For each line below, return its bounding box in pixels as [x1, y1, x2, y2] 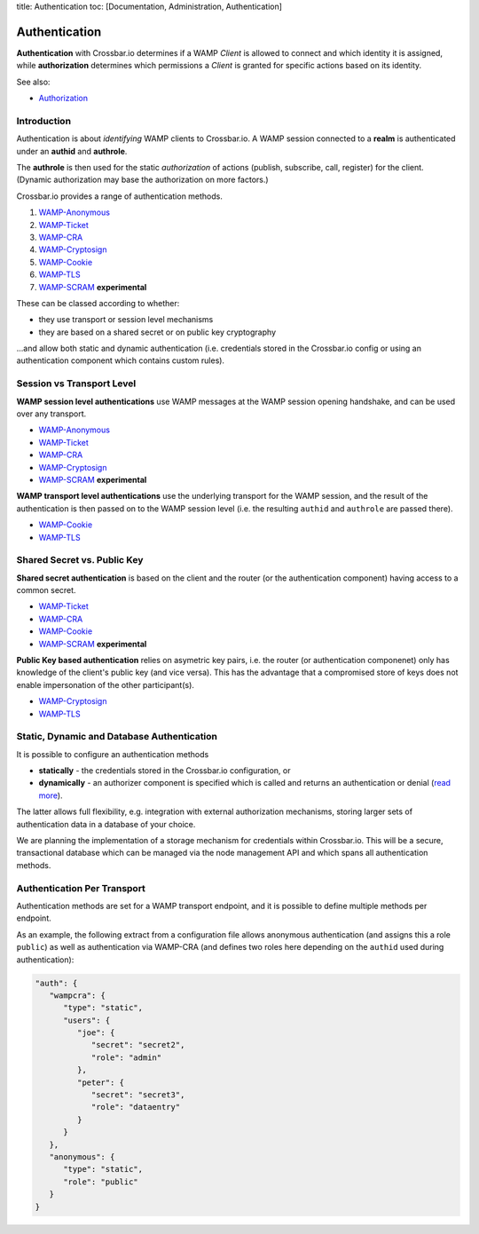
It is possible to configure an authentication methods [16, 748, 209, 759]
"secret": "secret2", [90, 1040, 185, 1050]
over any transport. [16, 408, 87, 419]
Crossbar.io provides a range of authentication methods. [16, 191, 224, 202]
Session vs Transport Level [16, 377, 137, 390]
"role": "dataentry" [90, 1102, 181, 1112]
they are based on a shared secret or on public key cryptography [38, 327, 277, 337]
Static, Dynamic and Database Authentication [16, 731, 217, 743]
